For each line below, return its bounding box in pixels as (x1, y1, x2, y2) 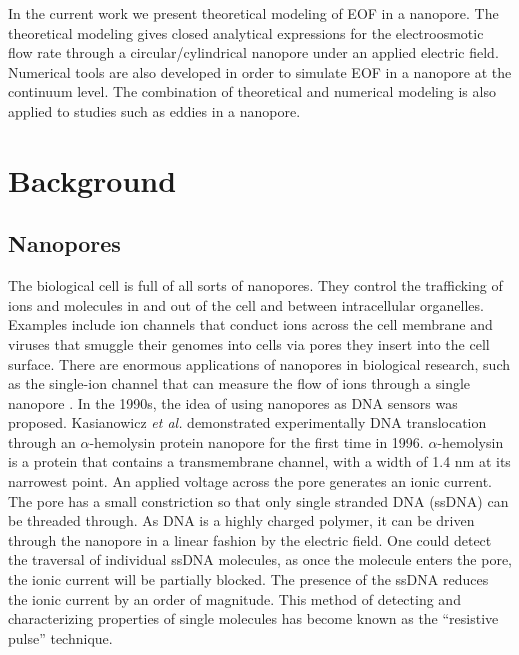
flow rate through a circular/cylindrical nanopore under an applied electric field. (8, 42, 499, 63)
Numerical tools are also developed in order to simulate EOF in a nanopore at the (8, 61, 512, 82)
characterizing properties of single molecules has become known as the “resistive (8, 608, 499, 629)
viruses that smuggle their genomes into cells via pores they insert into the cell (8, 333, 490, 354)
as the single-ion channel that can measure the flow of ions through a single (8, 373, 471, 394)
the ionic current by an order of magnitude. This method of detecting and (8, 588, 461, 609)
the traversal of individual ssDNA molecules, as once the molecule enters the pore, (8, 549, 512, 570)
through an (8, 431, 76, 452)
